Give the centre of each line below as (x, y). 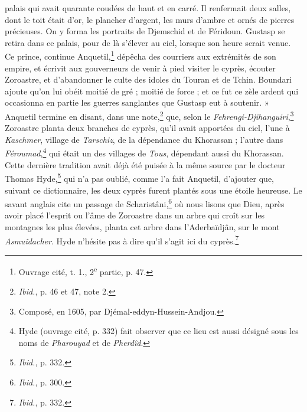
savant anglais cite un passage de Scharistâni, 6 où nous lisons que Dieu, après (145, 203)
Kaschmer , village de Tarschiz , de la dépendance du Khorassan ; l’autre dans (144, 139)
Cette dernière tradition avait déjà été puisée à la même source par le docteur (145, 164)
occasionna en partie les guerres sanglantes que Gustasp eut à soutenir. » (137, 102)
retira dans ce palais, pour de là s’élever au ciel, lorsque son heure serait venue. (148, 42)
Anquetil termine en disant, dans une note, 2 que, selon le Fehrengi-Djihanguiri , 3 (149, 115)
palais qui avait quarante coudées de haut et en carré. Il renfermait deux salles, (148, 8)
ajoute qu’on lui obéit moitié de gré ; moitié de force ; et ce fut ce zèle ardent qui (152, 91)
